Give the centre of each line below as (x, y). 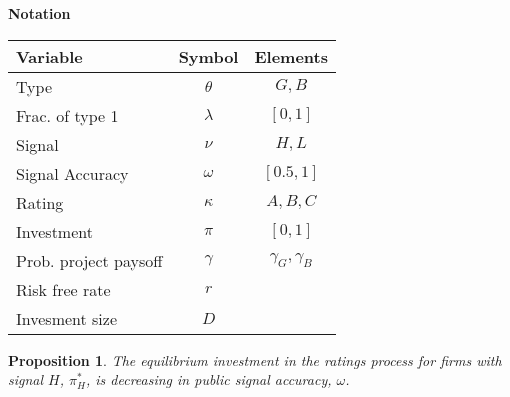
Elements (291, 56)
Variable (49, 56)
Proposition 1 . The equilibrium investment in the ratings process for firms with (255, 359)
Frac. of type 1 (67, 115)
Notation (39, 13)
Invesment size (67, 318)
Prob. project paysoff (89, 260)
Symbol (208, 56)
